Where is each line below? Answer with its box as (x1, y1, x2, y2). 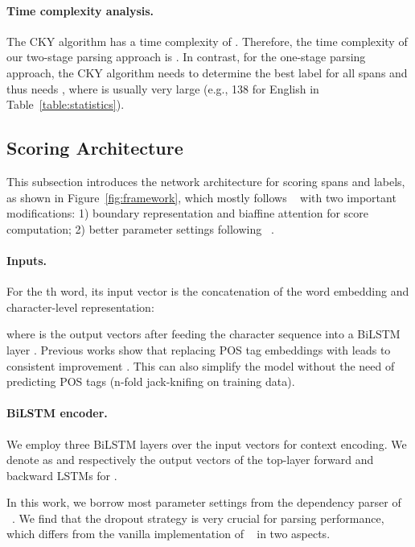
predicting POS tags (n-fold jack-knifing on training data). (6, 373, 295, 390)
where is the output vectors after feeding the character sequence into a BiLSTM (6, 325, 401, 342)
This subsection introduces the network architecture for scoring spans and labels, (6, 172, 405, 189)
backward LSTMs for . (6, 466, 117, 483)
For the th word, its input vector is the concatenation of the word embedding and (6, 283, 409, 300)
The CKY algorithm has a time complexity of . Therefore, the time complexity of (6, 32, 408, 49)
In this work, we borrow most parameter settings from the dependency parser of (6, 494, 401, 511)
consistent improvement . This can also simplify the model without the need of (6, 357, 395, 374)
